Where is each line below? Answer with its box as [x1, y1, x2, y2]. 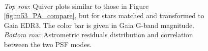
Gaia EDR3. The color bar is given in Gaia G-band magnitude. [4, 20, 195, 30]
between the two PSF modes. [4, 39, 92, 49]
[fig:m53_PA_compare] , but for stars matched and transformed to [4, 10, 205, 21]
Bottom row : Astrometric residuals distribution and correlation [4, 29, 193, 40]
